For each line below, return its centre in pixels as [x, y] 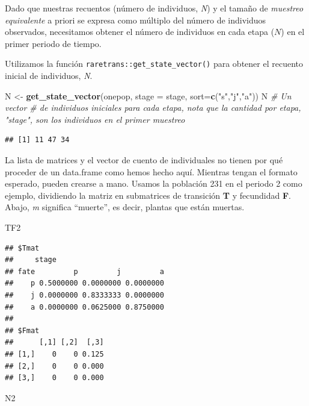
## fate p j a [84, 271]
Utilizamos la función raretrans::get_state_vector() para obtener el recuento [154, 64]
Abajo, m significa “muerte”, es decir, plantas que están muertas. [125, 207]
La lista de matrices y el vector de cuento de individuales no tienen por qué [144, 160]
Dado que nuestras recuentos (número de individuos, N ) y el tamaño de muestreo [154, 8]
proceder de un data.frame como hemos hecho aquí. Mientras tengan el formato [151, 171]
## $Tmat [22, 248]
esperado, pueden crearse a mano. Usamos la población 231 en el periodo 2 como [154, 183]
